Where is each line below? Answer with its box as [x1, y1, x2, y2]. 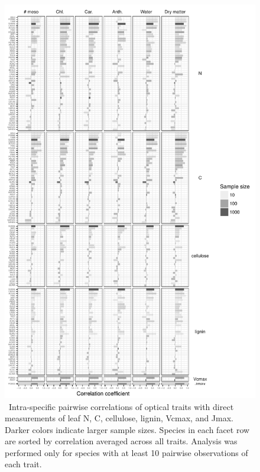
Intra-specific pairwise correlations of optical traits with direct [8, 400, 234, 412]
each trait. [5, 458, 42, 470]
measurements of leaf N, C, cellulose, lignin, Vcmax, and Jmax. [5, 412, 234, 424]
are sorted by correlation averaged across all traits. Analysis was [5, 435, 238, 447]
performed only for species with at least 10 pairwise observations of [5, 446, 248, 458]
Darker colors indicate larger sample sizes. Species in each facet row [5, 423, 250, 435]
